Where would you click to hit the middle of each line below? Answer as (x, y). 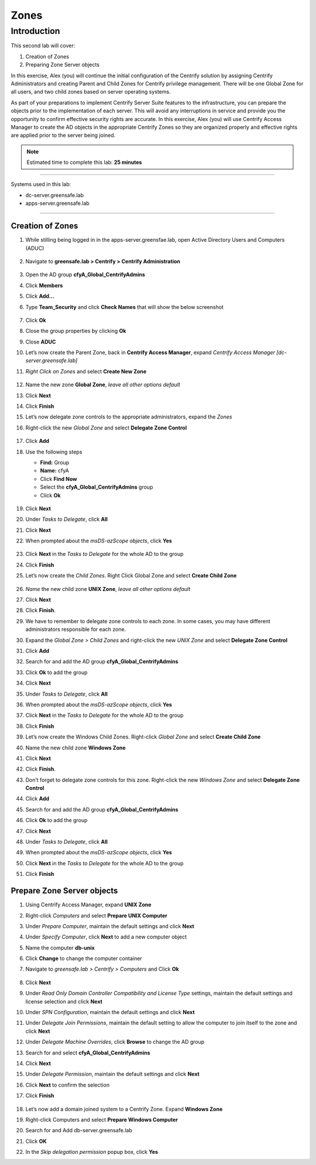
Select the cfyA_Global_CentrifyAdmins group (97, 487)
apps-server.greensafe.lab (58, 203)
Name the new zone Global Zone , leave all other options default (103, 385)
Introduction (35, 31)
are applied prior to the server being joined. (63, 135)
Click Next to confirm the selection (68, 1085)
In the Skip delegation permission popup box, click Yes (92, 1152)
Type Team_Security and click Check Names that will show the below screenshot (124, 307)
